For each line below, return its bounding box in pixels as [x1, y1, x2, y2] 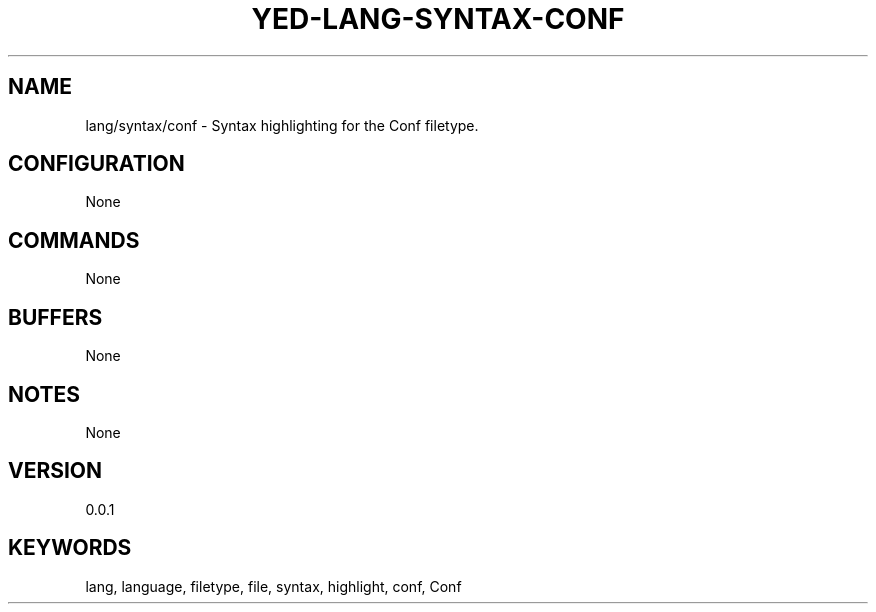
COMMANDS [8, 227, 140, 253]
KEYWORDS [8, 535, 132, 561]
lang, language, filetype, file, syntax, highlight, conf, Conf [85, 577, 462, 595]
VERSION [8, 458, 103, 484]
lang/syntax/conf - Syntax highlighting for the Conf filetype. [85, 116, 479, 134]
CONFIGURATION [8, 151, 185, 177]
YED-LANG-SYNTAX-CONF [251, 2, 625, 36]
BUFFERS [8, 304, 103, 330]
